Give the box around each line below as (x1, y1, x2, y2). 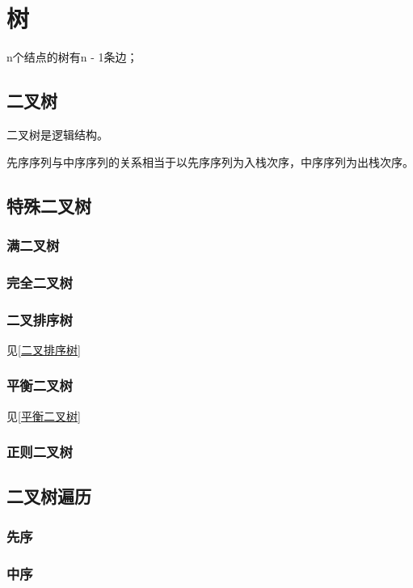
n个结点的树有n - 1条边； (6, 49, 138, 66)
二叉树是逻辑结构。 (6, 125, 108, 142)
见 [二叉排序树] (6, 341, 81, 357)
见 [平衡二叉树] (6, 407, 81, 424)
